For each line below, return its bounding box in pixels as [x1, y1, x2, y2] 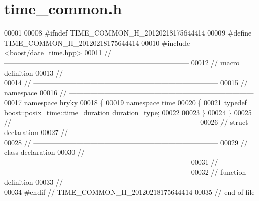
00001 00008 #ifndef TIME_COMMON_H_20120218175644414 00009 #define [4, 27, 252, 38]
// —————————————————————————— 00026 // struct [4, 117, 248, 127]
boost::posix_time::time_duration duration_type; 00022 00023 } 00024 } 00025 [4, 107, 252, 117]
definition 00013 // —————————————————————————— [4, 67, 250, 78]
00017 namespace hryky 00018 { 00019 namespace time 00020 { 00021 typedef [4, 97, 247, 108]
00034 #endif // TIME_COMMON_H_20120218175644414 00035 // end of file [4, 186, 255, 197]
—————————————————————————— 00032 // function [4, 166, 246, 177]
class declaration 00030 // [4, 147, 85, 157]
